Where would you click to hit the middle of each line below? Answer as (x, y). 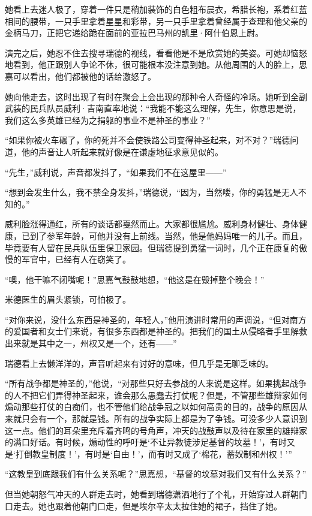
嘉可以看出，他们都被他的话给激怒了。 (80, 76)
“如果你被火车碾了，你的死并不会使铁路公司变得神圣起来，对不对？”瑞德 (148, 140)
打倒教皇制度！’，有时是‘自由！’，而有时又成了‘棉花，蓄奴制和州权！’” (154, 453)
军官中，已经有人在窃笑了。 (76, 259)
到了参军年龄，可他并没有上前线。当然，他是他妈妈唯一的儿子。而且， (168, 235)
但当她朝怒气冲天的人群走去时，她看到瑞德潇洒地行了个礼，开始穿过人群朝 (152, 494)
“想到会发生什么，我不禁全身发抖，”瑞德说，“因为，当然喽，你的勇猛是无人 (151, 192)
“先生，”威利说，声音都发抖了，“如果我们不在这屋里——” (116, 172)
